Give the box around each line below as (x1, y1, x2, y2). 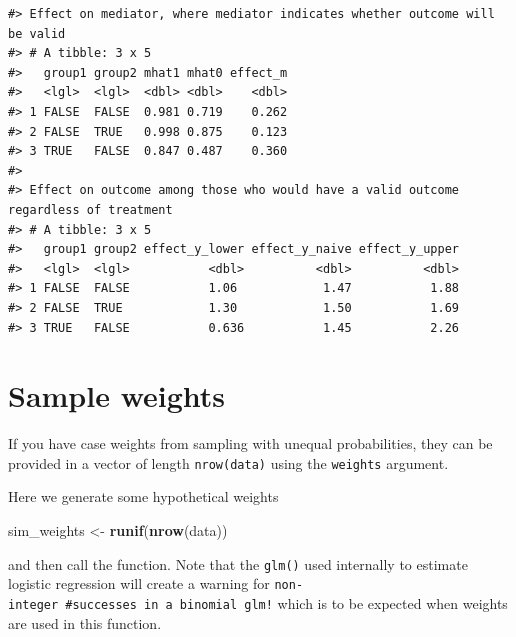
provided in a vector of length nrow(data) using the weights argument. (8, 452, 449, 473)
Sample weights (8, 375, 226, 416)
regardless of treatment (8, 202, 173, 217)
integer (8, 597, 59, 612)
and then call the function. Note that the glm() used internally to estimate (8, 553, 468, 574)
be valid (8, 26, 66, 41)
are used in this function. (8, 612, 162, 633)
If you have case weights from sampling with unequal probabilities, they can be (8, 433, 493, 454)
